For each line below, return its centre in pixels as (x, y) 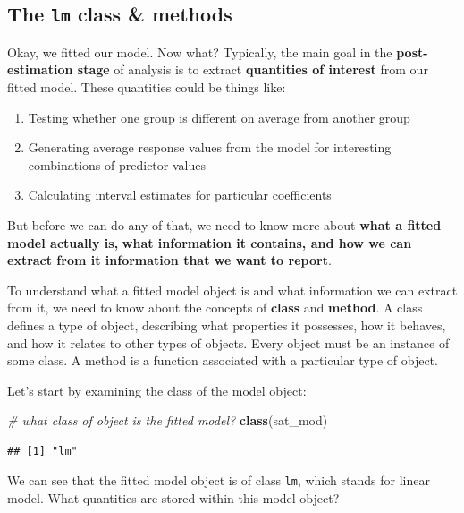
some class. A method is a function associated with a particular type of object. (223, 360)
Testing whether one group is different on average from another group (219, 117)
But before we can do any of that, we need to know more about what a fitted (224, 224)
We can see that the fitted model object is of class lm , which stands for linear (219, 480)
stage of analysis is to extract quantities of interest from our (253, 69)
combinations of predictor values (117, 164)
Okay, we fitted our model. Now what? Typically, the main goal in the (200, 51)
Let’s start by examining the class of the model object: (157, 390)
